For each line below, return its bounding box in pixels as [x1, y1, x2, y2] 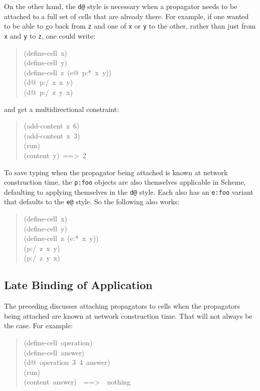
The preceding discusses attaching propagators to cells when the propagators [4, 301, 240, 311]
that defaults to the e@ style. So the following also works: [4, 196, 180, 207]
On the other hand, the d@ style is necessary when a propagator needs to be [4, 1, 237, 11]
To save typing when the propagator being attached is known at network [4, 167, 228, 177]
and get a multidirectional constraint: [4, 103, 119, 114]
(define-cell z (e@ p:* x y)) [24, 67, 112, 77]
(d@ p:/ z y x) [24, 86, 73, 97]
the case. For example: [4, 320, 73, 331]
